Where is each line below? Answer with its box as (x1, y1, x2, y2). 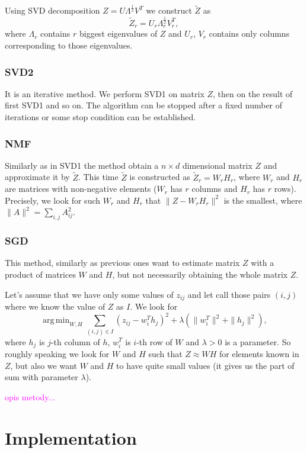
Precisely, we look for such (5, 194, 101, 206)
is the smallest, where (223, 194, 302, 206)
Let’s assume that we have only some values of (5, 288, 174, 300)
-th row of (136, 335, 172, 348)
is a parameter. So (225, 335, 291, 348)
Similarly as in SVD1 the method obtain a (5, 159, 159, 171)
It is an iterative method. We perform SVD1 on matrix (5, 87, 204, 99)
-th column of (50, 335, 100, 348)
